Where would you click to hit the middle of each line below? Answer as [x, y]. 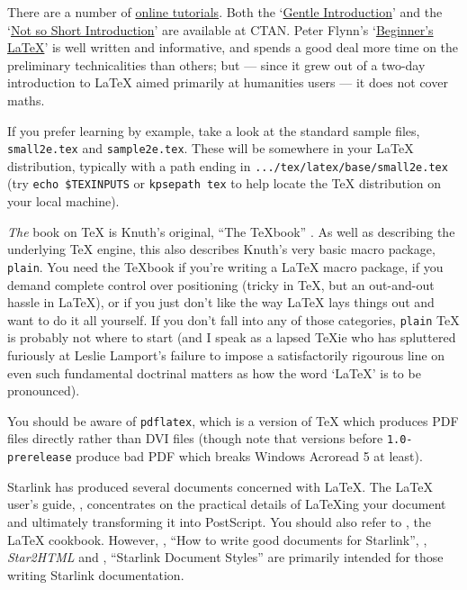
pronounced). [44, 390]
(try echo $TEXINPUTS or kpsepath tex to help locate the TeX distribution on [225, 183]
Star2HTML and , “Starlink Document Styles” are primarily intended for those [225, 557]
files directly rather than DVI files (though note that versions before [195, 438]
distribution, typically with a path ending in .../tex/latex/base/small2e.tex [228, 165]
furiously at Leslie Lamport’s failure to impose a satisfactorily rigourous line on [226, 355]
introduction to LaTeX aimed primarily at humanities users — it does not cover [228, 82]
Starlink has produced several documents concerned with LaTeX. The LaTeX [220, 486]
